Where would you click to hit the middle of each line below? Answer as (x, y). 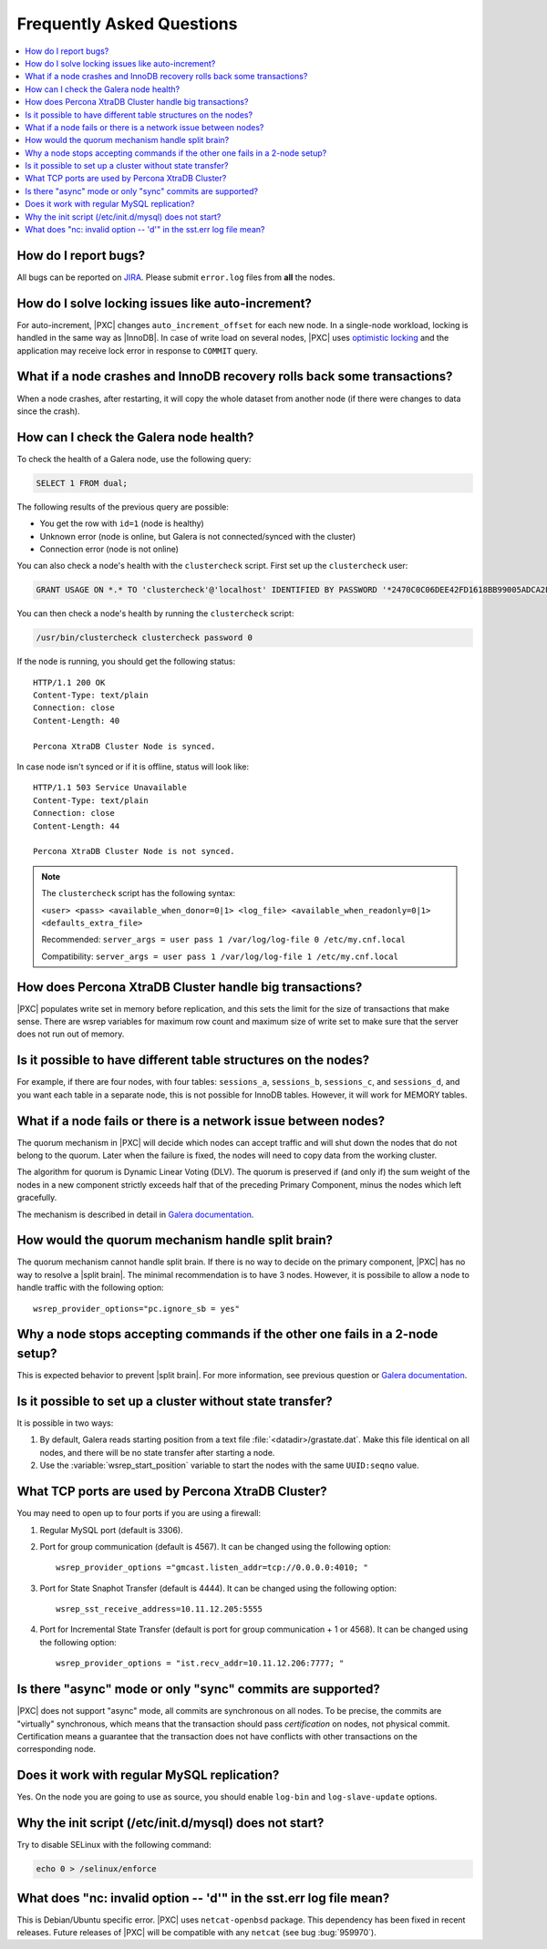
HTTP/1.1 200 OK (69, 682)
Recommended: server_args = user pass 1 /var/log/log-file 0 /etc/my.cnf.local (223, 940)
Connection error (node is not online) (109, 549)
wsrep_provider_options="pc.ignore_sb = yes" (137, 1309)
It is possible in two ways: (65, 1423)
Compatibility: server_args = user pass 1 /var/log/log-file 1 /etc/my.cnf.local (220, 956)
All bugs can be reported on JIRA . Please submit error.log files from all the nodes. (176, 277)
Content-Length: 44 (77, 826)
